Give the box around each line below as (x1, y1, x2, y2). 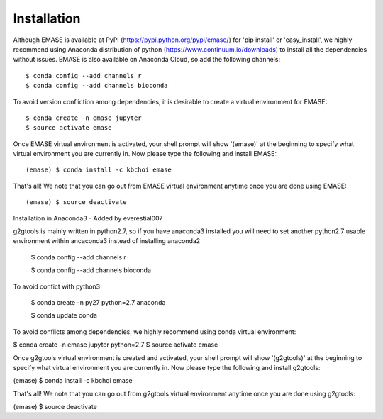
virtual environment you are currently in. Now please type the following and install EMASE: (13, 150, 277, 158)
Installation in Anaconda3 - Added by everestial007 (13, 213, 163, 223)
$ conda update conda (30, 311, 97, 320)
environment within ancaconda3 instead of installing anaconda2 (13, 237, 201, 245)
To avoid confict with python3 (13, 282, 101, 291)
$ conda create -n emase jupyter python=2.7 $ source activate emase (13, 340, 218, 349)
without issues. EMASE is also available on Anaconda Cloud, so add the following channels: (13, 55, 280, 64)
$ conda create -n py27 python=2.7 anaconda (30, 298, 166, 306)
